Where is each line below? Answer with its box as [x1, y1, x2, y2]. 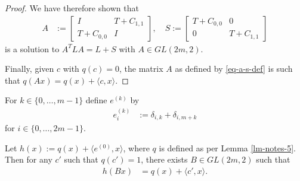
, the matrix [119, 62, 163, 75]
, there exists [141, 153, 188, 166]
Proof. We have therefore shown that [5, 2, 139, 14]
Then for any [5, 153, 52, 166]
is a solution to [5, 42, 60, 55]
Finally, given [5, 62, 54, 75]
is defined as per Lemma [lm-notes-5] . [159, 141, 296, 154]
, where [123, 141, 150, 154]
